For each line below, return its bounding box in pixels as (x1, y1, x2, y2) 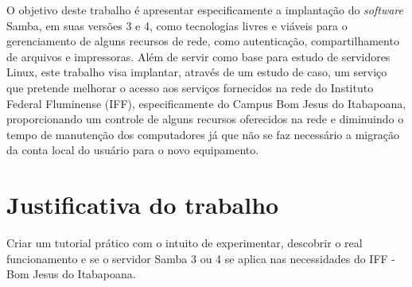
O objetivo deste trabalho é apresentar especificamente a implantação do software (6, 2, 404, 17)
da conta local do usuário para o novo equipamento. (6, 142, 259, 158)
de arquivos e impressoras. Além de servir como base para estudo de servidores (6, 48, 391, 64)
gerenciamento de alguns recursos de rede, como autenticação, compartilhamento (6, 33, 399, 49)
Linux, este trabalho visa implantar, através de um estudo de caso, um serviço (6, 64, 387, 80)
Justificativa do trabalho (6, 188, 279, 221)
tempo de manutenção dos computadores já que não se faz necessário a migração (6, 126, 399, 142)
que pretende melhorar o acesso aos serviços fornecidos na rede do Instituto (6, 79, 374, 95)
